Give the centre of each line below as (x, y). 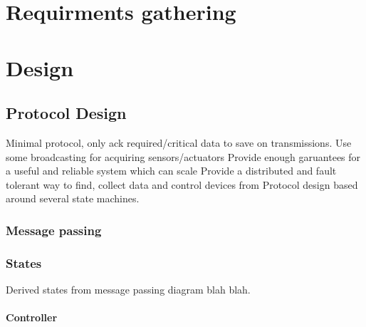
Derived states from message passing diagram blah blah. (128, 289)
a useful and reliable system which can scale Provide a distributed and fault (171, 171)
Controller (32, 317)
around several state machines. (73, 198)
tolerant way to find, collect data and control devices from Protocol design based (182, 184)
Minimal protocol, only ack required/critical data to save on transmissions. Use (179, 142)
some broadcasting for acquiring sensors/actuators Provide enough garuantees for (183, 156)
